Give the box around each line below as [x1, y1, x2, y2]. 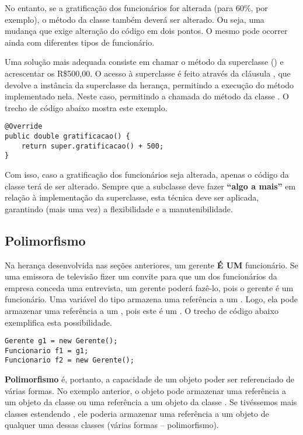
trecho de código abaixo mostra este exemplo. [5, 101, 168, 113]
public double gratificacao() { [5, 132, 130, 140]
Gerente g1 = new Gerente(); [5, 337, 118, 346]
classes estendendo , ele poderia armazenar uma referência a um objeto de [5, 407, 269, 419]
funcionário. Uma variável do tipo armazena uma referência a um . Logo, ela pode [5, 293, 298, 305]
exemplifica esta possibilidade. [5, 316, 112, 328]
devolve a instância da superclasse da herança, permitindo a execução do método [5, 78, 294, 91]
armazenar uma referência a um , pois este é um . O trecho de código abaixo [5, 304, 278, 316]
